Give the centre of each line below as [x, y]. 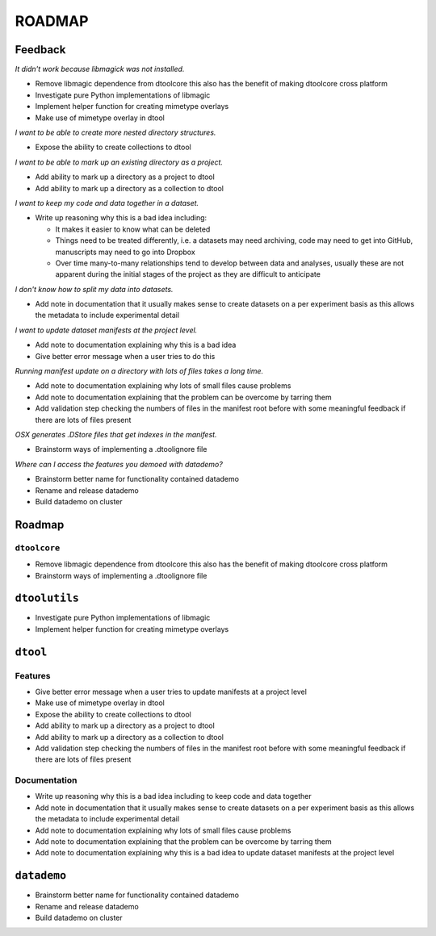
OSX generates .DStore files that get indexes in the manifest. [116, 435]
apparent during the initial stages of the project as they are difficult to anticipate [188, 274]
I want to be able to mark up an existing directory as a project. [119, 162]
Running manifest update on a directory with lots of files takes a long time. [139, 371]
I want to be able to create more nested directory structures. [115, 132]
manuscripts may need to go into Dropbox [125, 252]
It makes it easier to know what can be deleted [133, 229]
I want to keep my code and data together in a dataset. [107, 203]
